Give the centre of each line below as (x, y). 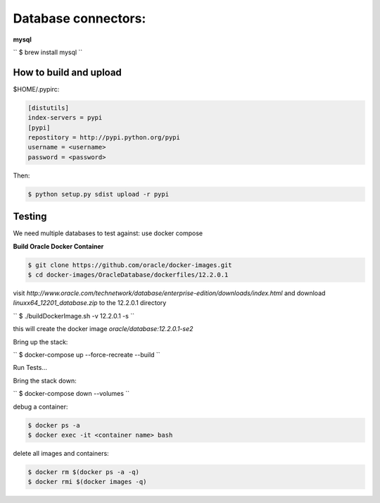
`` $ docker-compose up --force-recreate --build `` (87, 354)
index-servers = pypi (65, 118)
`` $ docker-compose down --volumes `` (71, 394)
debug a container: (40, 406)
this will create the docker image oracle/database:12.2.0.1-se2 (103, 329)
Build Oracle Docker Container (58, 246)
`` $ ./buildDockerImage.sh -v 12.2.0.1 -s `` (74, 316)
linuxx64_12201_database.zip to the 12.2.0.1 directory (90, 303)
